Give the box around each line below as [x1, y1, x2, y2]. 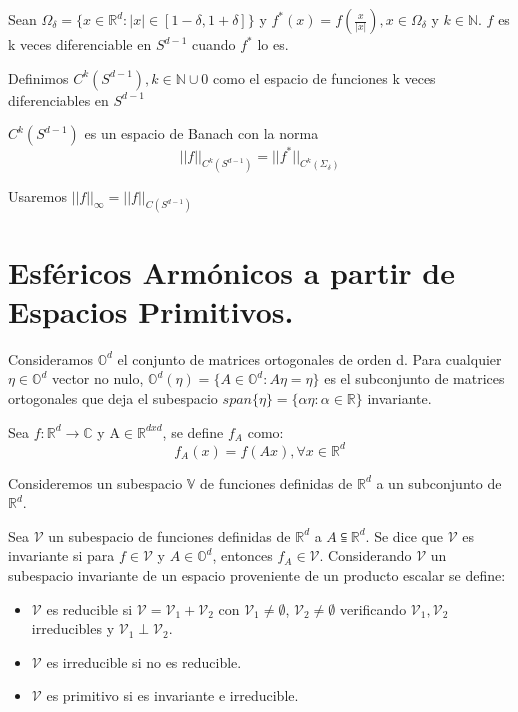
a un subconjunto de [376, 472, 502, 493]
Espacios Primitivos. [8, 290, 294, 331]
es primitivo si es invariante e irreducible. [46, 685, 299, 706]
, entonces [212, 545, 273, 566]
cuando [191, 34, 236, 54]
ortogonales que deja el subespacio [8, 387, 218, 408]
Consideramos [8, 348, 93, 369]
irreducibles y [31, 618, 115, 639]
